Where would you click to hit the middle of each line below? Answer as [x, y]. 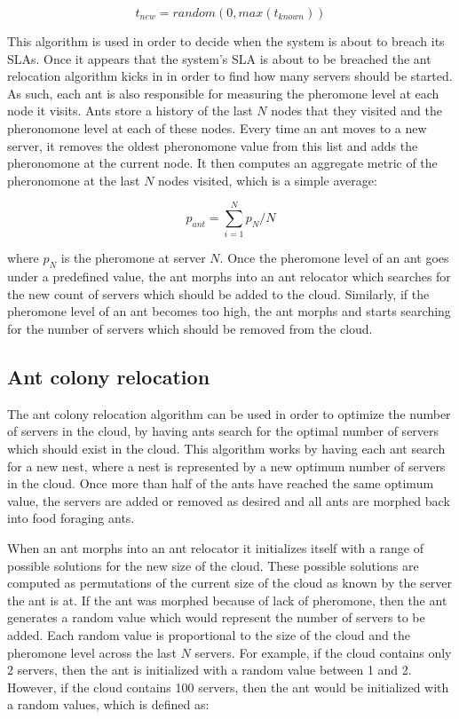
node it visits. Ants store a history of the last [130, 111]
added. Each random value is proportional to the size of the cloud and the [209, 634]
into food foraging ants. [71, 518]
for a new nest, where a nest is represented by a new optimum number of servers [226, 466]
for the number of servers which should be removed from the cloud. [190, 329]
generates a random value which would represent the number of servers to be [216, 617]
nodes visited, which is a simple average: [268, 180]
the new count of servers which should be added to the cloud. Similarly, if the [218, 293]
